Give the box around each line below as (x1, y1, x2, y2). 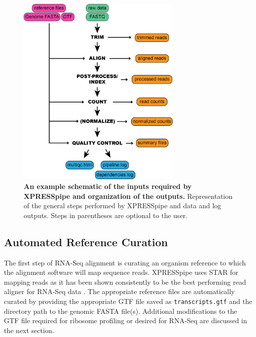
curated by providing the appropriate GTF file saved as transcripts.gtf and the (4, 296, 253, 306)
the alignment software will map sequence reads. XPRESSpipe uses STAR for (4, 267, 238, 277)
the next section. (4, 325, 54, 335)
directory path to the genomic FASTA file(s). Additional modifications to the (4, 305, 237, 316)
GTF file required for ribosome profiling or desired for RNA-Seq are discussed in (4, 315, 247, 326)
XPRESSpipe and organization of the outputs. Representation (24, 190, 233, 201)
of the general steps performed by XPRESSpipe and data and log (24, 200, 221, 211)
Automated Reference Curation (4, 234, 168, 249)
